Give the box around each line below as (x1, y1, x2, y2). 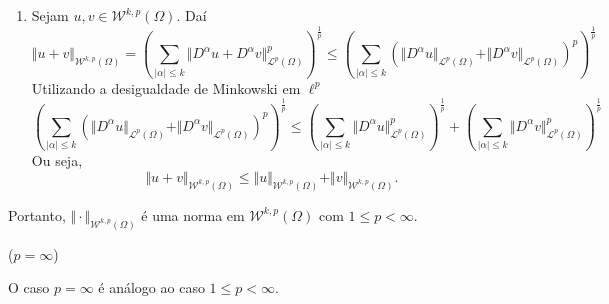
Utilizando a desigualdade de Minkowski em (31, 77, 301, 98)
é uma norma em (141, 204, 245, 225)
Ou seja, (31, 150, 83, 171)
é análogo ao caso (98, 277, 205, 298)
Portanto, (8, 204, 66, 225)
